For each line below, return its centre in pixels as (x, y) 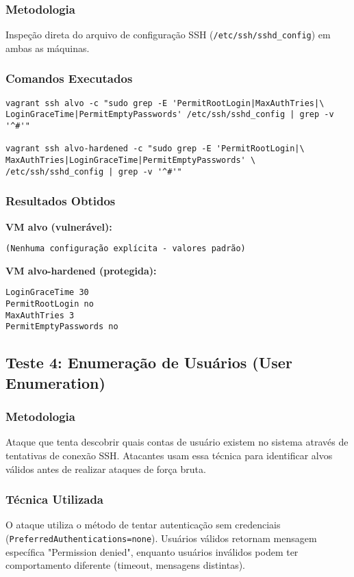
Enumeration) (55, 382)
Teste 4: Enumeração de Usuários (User (149, 362)
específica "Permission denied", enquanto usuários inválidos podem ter (152, 551)
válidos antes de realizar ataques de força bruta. (106, 469)
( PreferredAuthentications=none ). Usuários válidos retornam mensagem (161, 538)
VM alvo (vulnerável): (59, 226)
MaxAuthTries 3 (40, 315)
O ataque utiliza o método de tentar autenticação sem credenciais (143, 525)
